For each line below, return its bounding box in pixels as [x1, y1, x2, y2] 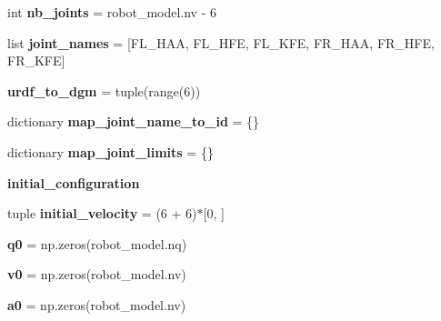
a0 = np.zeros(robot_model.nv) [7, 295, 186, 314]
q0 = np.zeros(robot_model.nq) [7, 234, 187, 253]
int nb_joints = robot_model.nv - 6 [7, 3, 216, 21]
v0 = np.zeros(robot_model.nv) [7, 265, 186, 284]
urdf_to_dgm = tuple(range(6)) [7, 81, 201, 100]
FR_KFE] [7, 51, 65, 70]
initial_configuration [7, 173, 140, 192]
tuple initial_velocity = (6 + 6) [7, 204, 197, 223]
